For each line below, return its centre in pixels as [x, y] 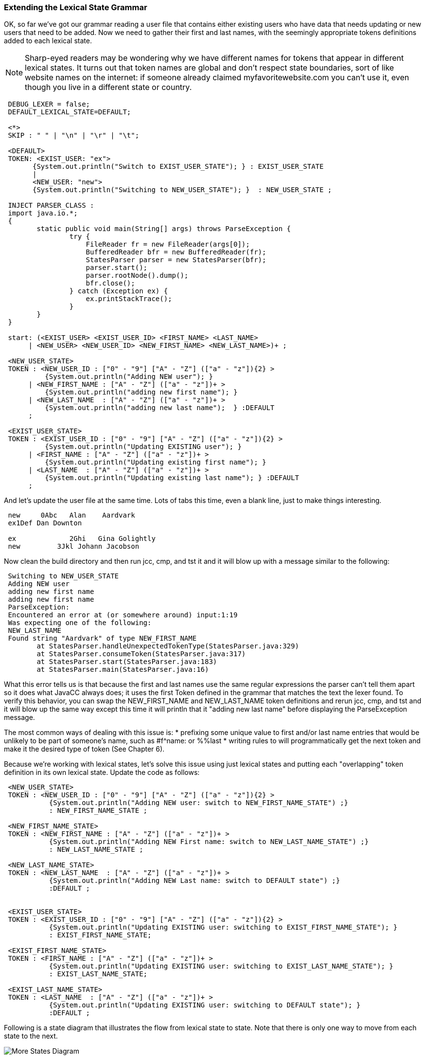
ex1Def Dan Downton [45, 523]
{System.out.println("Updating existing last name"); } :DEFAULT [172, 478]
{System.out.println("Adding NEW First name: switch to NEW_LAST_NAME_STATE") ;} [209, 842]
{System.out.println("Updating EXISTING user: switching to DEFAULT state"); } [205, 1005]
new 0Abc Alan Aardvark [71, 515]
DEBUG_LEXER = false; [49, 104]
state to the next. [31, 1036]
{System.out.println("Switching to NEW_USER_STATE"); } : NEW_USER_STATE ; [182, 190]
